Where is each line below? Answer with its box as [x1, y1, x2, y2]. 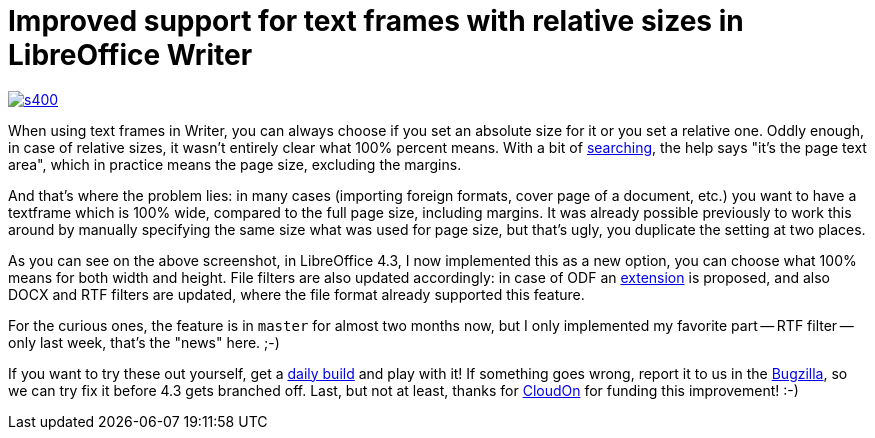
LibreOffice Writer [8, 38, 253, 72]
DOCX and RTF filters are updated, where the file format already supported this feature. [8, 285, 585, 303]
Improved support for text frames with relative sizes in [8, 4, 744, 38]
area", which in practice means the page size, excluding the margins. [8, 155, 462, 173]
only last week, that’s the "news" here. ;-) [8, 333, 280, 351]
